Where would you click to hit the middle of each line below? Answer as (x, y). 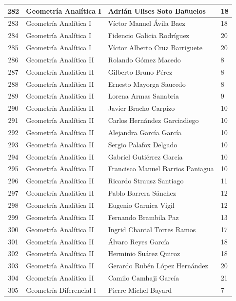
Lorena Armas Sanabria (144, 96)
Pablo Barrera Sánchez (142, 193)
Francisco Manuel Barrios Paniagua (161, 169)
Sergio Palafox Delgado (143, 144)
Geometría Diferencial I (61, 290)
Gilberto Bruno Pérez (140, 71)
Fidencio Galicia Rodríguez (148, 35)
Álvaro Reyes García (139, 241)
